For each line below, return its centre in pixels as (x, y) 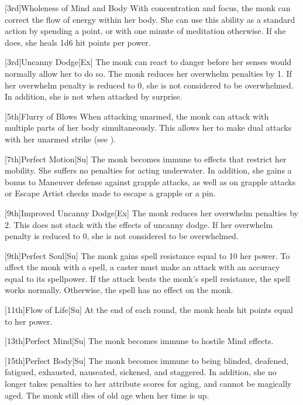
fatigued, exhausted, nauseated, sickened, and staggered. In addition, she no (141, 372)
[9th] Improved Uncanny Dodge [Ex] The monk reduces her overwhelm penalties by (151, 212)
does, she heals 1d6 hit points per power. (78, 42)
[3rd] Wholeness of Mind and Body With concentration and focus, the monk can (148, 8)
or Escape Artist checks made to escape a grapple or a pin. (110, 193)
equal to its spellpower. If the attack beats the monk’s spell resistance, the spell (147, 278)
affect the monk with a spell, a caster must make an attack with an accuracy (142, 267)
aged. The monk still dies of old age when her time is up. (107, 395)
